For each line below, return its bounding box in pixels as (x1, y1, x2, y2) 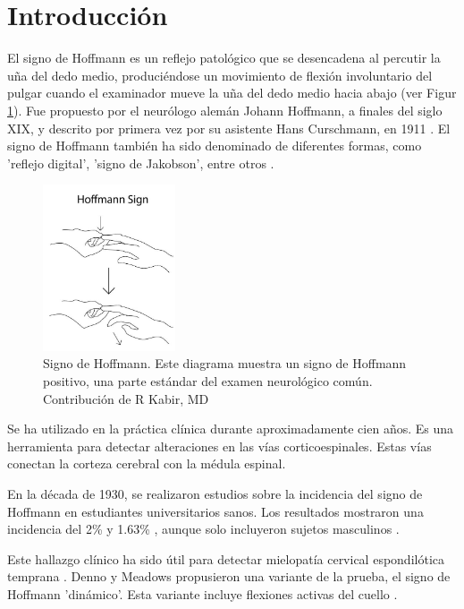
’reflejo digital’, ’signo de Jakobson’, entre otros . (7, 153, 274, 172)
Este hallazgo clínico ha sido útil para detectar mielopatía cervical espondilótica (7, 549, 444, 568)
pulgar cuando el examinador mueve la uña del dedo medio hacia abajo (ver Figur (7, 83, 457, 102)
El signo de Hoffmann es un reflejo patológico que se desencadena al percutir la (7, 48, 441, 67)
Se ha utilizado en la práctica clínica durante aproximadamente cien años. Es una (7, 419, 454, 438)
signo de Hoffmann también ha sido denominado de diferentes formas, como (7, 136, 422, 155)
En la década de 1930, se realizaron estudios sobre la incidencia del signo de (7, 484, 423, 502)
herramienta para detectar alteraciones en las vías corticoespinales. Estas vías (7, 436, 432, 455)
